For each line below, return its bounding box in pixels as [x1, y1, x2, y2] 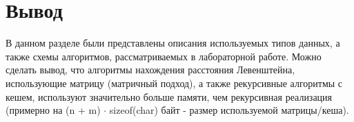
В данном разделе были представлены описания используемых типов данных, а [6, 36, 340, 50]
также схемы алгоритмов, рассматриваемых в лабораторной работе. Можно [6, 49, 322, 63]
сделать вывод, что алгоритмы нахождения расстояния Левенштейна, [6, 62, 295, 77]
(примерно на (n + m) [6, 103, 101, 117]
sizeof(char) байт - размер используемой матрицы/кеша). [109, 103, 349, 117]
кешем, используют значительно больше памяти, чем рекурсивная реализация [6, 89, 333, 103]
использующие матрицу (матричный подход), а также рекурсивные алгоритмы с [6, 75, 343, 90]
